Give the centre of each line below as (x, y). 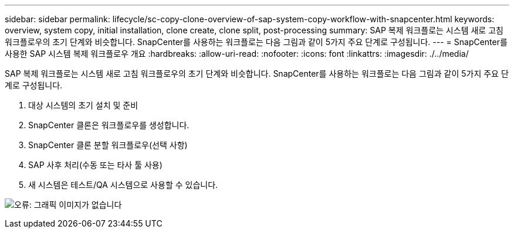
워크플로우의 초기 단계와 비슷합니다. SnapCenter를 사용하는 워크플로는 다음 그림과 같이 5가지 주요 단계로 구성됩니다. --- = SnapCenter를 (256, 42)
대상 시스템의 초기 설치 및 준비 (83, 105)
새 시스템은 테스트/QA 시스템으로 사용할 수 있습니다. (123, 185)
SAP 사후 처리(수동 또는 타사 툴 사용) (95, 165)
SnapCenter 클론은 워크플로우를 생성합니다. (109, 125)
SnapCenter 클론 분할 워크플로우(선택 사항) (108, 145)
